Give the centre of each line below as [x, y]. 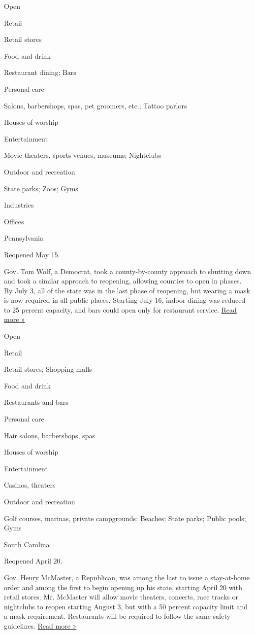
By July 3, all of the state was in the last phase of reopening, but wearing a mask [127, 290]
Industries [19, 205]
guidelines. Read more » [40, 625]
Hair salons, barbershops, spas [49, 435]
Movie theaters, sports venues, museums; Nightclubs [83, 155]
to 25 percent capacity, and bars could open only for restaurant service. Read [120, 309]
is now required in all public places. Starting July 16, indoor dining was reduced [125, 300]
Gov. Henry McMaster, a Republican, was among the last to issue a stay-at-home [127, 577]
